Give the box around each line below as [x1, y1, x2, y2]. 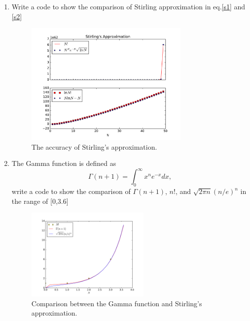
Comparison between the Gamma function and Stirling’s [31, 298, 202, 308]
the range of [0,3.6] [11, 195, 69, 206]
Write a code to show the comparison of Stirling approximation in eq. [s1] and [11, 1, 246, 11]
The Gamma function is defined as [11, 158, 116, 168]
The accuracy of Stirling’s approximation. [31, 141, 157, 152]
